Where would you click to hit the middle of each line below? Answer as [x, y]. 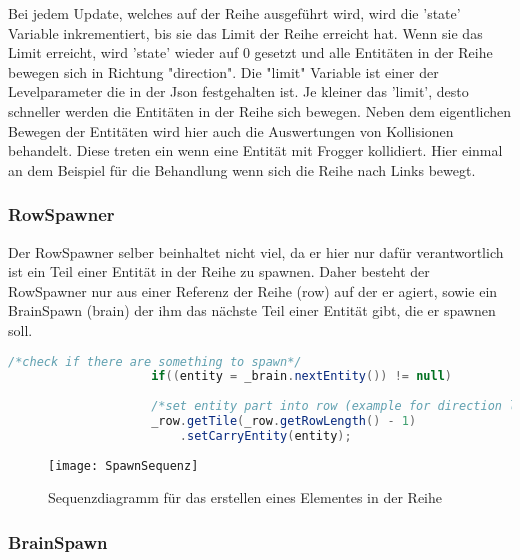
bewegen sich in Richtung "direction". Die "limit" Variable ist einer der [223, 71]
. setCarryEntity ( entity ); [265, 435]
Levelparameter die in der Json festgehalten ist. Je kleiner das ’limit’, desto [238, 91]
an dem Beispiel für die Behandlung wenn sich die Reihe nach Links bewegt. [242, 169]
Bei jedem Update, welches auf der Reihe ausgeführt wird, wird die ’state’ [234, 13]
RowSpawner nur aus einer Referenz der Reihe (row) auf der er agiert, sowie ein [253, 290]
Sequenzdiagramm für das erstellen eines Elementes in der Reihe [245, 497]
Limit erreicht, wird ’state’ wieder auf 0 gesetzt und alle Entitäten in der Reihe [250, 52]
